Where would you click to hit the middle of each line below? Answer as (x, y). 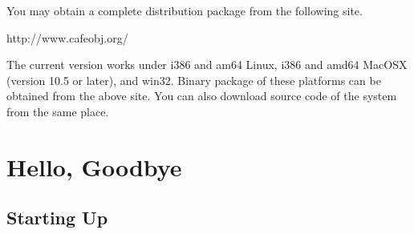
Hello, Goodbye (94, 166)
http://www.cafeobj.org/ (67, 37)
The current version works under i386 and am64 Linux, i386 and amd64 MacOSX (207, 65)
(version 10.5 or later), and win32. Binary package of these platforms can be (194, 80)
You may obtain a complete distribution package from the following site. (185, 10)
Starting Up (57, 218)
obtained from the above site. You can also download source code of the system (202, 96)
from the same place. (58, 111)
